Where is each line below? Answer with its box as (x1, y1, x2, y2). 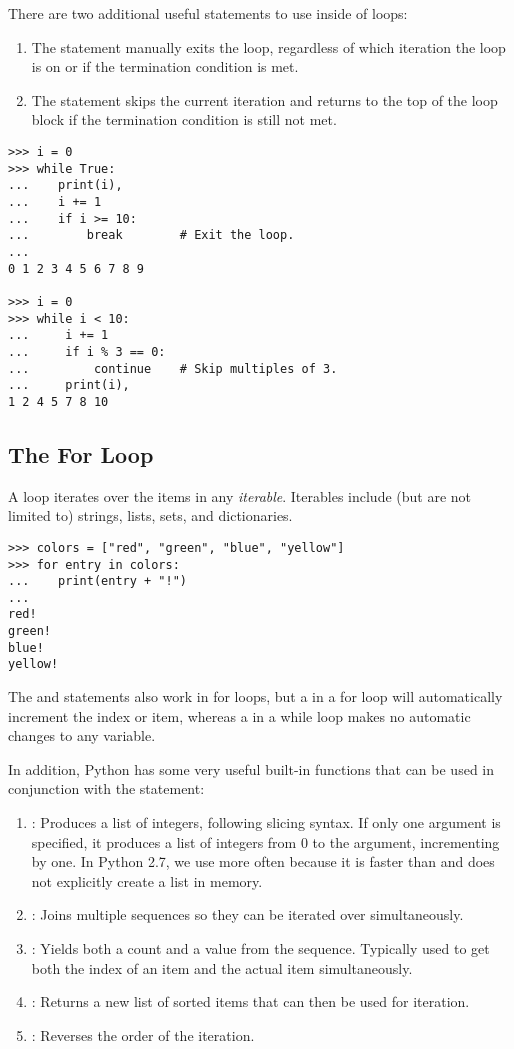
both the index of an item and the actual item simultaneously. (31, 957, 413, 978)
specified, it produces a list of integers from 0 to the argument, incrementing (31, 831, 500, 852)
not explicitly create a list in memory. (31, 870, 263, 891)
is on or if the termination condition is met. (31, 56, 299, 77)
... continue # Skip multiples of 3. (8, 361, 338, 376)
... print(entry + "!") (8, 574, 187, 589)
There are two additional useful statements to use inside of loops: (8, 3, 408, 23)
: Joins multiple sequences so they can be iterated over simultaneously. (31, 904, 464, 925)
